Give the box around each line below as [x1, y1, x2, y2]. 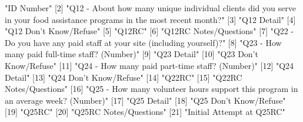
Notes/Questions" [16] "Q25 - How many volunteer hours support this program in [5, 83, 298, 95]
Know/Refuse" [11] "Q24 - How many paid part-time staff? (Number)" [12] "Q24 [5, 59, 294, 71]
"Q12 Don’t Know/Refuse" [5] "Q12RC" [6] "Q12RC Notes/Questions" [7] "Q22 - [5, 25, 294, 37]
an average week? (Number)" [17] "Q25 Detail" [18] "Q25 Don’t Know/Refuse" [5, 94, 286, 106]
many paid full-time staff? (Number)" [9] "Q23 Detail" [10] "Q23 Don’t [5, 48, 258, 60]
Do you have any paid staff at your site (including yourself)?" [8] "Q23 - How [5, 36, 282, 48]
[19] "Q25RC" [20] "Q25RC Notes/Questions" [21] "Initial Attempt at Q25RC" [5, 105, 285, 118]
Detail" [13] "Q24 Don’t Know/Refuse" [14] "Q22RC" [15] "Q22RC [5, 71, 242, 83]
